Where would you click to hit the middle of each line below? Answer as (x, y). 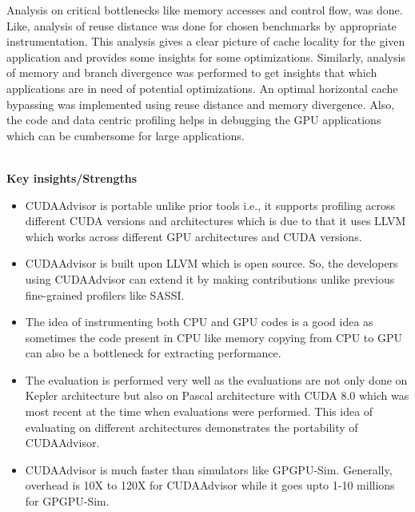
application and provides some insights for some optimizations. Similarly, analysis (206, 56)
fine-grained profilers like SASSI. (105, 294)
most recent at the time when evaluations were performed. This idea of (199, 411)
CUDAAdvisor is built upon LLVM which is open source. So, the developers (211, 263)
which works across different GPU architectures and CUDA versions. (194, 236)
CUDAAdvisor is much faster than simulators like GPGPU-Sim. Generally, (209, 469)
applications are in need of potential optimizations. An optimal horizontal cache (202, 88)
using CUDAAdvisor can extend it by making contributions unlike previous (210, 278)
